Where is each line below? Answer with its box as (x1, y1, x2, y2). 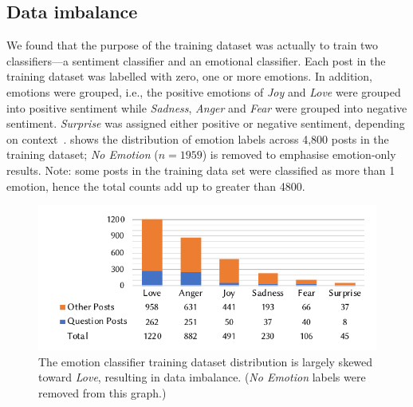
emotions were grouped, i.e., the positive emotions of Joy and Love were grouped (6, 83, 401, 100)
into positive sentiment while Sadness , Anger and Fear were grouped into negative (6, 99, 407, 116)
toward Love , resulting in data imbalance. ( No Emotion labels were (38, 369, 366, 385)
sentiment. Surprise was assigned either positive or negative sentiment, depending (6, 115, 405, 132)
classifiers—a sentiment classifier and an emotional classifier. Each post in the (6, 52, 386, 69)
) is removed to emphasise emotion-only (202, 146, 396, 163)
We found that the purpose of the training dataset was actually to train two (6, 37, 378, 53)
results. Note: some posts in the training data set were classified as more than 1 (6, 161, 395, 178)
